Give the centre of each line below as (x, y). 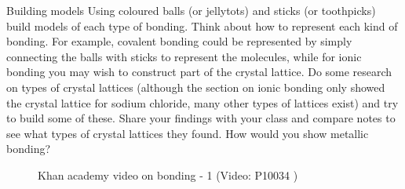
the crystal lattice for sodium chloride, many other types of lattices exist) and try (202, 102)
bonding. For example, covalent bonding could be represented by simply (179, 41)
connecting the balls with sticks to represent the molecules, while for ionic (184, 56)
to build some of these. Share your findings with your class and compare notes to (201, 118)
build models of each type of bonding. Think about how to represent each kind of (202, 25)
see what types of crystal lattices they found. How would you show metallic (188, 133)
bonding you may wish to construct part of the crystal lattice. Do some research (199, 72)
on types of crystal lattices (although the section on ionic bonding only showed (196, 87)
